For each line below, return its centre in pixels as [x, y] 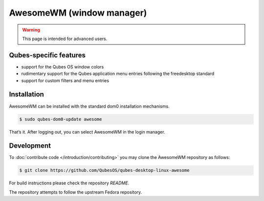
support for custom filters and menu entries [65, 80]
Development [30, 146]
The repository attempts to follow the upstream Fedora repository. [76, 192]
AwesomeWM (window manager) [78, 13]
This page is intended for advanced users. [65, 39]
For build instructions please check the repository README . [69, 183]
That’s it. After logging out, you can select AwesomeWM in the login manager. [87, 132]
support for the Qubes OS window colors [63, 67]
